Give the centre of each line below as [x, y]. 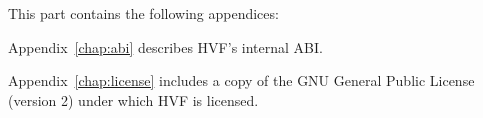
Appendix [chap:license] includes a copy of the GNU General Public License [241, 80]
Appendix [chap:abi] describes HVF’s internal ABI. [165, 46]
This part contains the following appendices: [143, 13]
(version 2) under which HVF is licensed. [133, 99]
